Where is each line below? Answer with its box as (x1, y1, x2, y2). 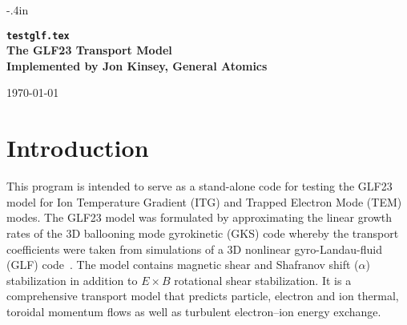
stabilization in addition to (6, 271, 138, 288)
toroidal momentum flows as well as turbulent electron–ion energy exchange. (6, 303, 381, 319)
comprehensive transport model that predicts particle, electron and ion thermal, (6, 287, 399, 304)
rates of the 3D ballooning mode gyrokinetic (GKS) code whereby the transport (6, 224, 399, 241)
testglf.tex (6, 30, 70, 42)
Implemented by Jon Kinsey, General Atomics (6, 57, 268, 74)
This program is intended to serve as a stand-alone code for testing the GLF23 (6, 178, 393, 195)
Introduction (6, 131, 149, 164)
